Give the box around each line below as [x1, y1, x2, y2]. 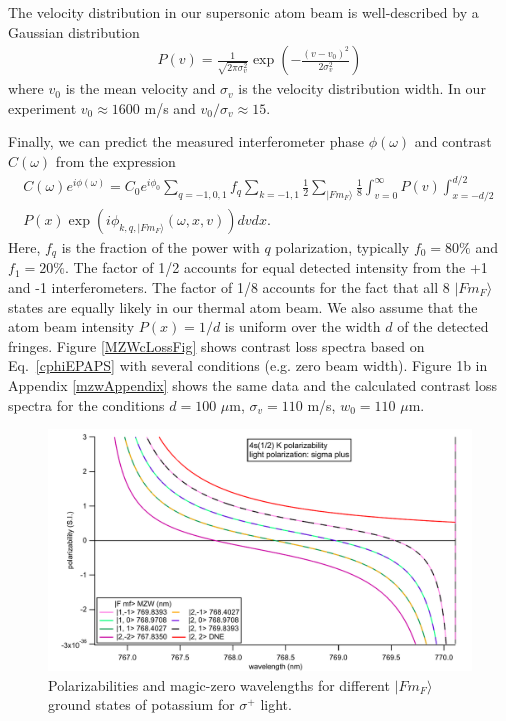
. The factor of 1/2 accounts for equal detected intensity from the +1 [64, 257, 488, 278]
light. [260, 694, 292, 715]
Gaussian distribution [8, 21, 140, 42]
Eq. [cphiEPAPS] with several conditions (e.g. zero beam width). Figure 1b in [8, 355, 488, 376]
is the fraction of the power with [61, 236, 260, 257]
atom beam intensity [8, 316, 135, 337]
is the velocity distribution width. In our [238, 78, 486, 99]
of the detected [397, 316, 489, 337]
